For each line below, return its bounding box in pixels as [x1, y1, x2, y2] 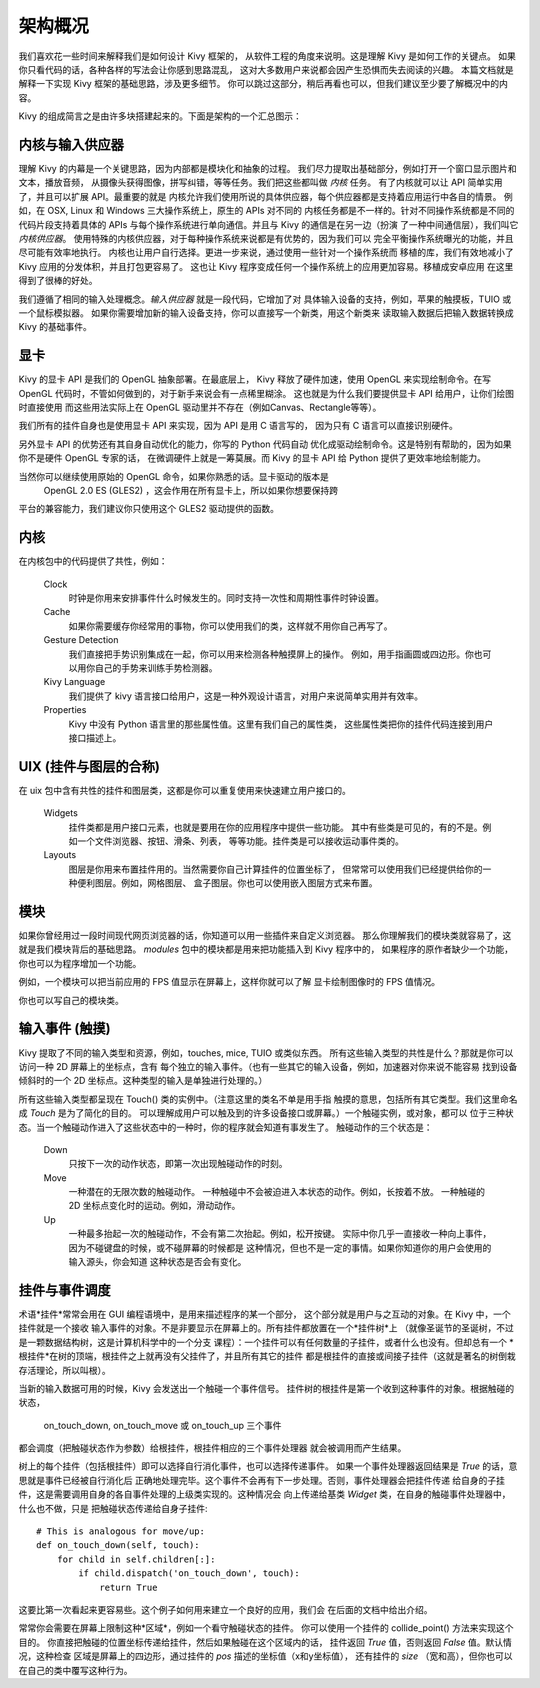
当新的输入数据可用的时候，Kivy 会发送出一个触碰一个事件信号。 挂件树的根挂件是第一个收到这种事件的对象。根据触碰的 [18, 1382, 515, 1394]
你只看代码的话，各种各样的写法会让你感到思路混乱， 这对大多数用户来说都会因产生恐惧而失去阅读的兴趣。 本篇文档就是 [18, 63, 514, 75]
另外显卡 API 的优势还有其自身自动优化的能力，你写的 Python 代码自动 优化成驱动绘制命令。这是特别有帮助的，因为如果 [18, 438, 512, 450]
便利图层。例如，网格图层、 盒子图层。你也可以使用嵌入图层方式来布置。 [76, 877, 378, 889]
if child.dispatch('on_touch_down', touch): [78, 1568, 300, 1579]
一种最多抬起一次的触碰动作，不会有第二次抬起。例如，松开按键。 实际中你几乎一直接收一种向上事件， [68, 1228, 492, 1240]
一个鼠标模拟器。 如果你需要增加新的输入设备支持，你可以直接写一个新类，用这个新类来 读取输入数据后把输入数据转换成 [18, 306, 514, 319]
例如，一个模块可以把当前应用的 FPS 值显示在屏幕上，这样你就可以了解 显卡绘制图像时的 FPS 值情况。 [18, 976, 441, 988]
